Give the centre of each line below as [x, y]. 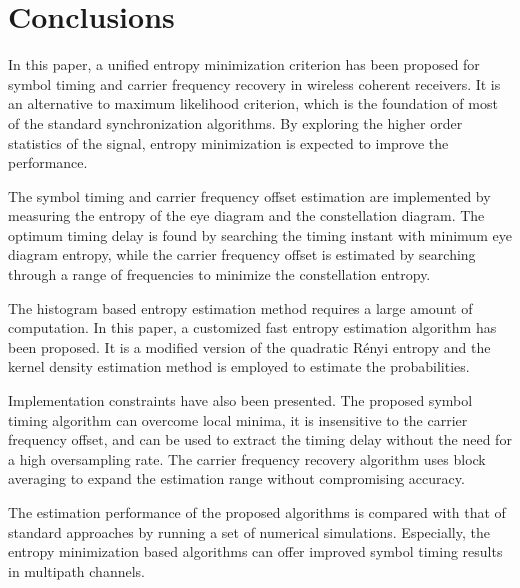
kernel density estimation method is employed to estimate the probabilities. [239, 366]
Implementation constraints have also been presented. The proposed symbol [240, 400]
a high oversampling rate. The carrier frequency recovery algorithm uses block [247, 458]
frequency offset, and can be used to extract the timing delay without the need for [260, 439]
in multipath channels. [76, 570]
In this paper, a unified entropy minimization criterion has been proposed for [244, 64]
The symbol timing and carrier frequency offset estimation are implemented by [249, 195]
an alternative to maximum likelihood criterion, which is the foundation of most [253, 103]
